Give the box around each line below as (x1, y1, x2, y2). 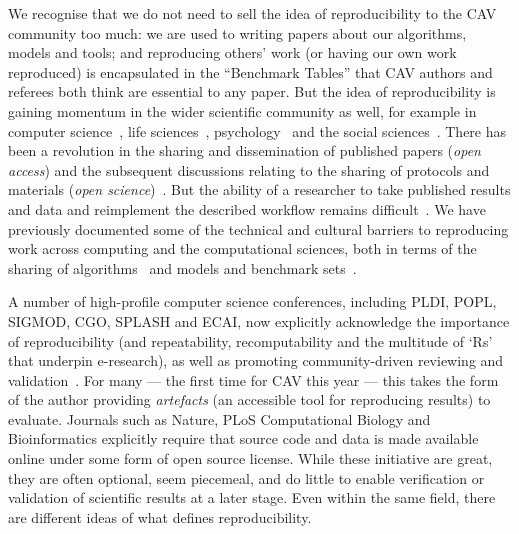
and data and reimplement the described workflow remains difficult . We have (8, 198, 486, 219)
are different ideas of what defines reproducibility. (8, 506, 312, 527)
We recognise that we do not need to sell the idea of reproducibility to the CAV (8, 3, 497, 23)
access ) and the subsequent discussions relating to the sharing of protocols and (8, 159, 490, 180)
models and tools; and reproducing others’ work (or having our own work (8, 42, 457, 63)
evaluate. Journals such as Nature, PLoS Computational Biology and (8, 408, 431, 429)
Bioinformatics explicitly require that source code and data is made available (8, 428, 479, 449)
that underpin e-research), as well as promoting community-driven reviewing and (8, 350, 504, 371)
